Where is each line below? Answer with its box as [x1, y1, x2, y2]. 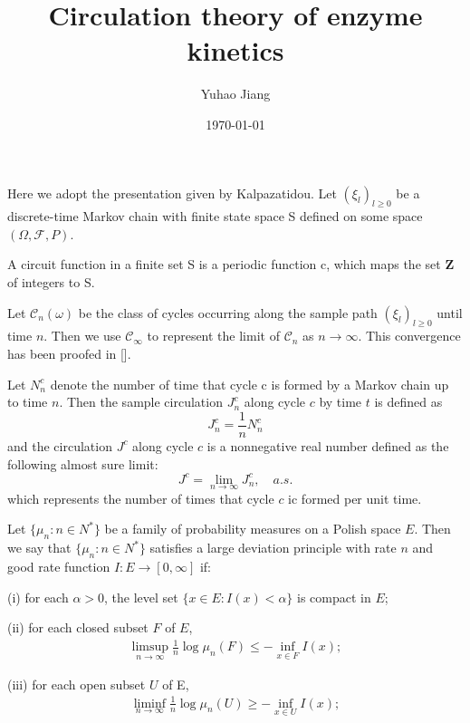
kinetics [187, 32, 284, 69]
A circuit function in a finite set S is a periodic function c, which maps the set [7, 255, 441, 274]
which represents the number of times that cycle [7, 488, 274, 507]
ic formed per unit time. [288, 488, 422, 507]
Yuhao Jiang [200, 84, 271, 103]
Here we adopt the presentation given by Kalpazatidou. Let [7, 183, 337, 202]
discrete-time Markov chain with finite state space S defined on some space [7, 207, 423, 226]
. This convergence [358, 326, 461, 345]
